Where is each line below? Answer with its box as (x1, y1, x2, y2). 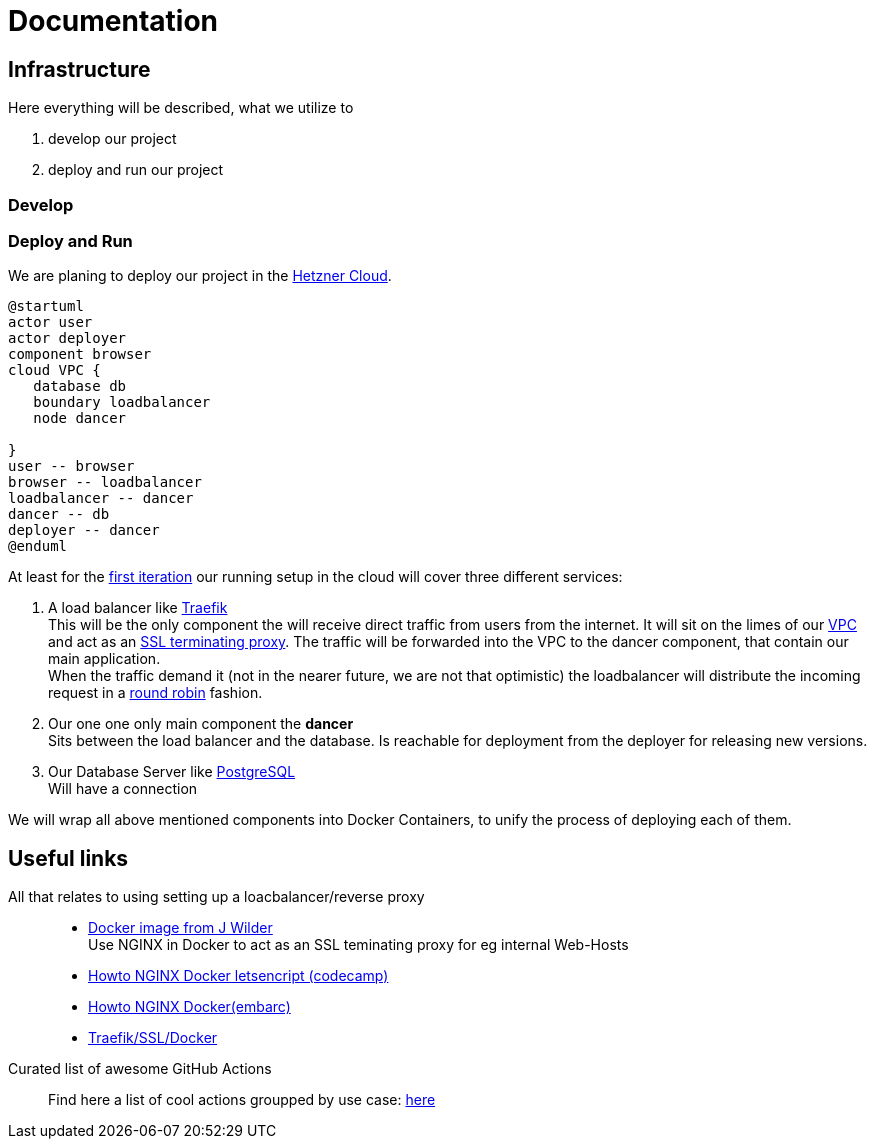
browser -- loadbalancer (8, 474, 202, 491)
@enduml (8, 538, 68, 555)
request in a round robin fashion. (48, 684, 263, 702)
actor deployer (8, 330, 127, 347)
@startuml (8, 298, 84, 315)
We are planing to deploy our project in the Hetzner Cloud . (8, 267, 392, 285)
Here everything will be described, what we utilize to (8, 99, 354, 117)
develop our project (48, 130, 177, 148)
